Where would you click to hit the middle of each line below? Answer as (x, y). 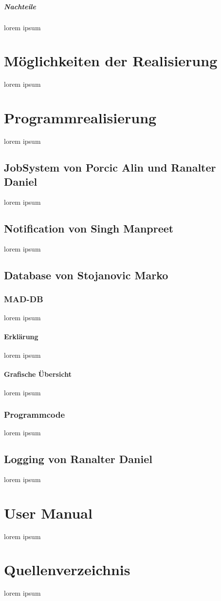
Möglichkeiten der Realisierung (111, 61)
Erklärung (21, 336)
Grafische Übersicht (38, 374)
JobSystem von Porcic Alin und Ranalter (110, 167)
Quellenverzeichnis (67, 570)
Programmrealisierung (80, 118)
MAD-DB (24, 299)
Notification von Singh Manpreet (89, 228)
